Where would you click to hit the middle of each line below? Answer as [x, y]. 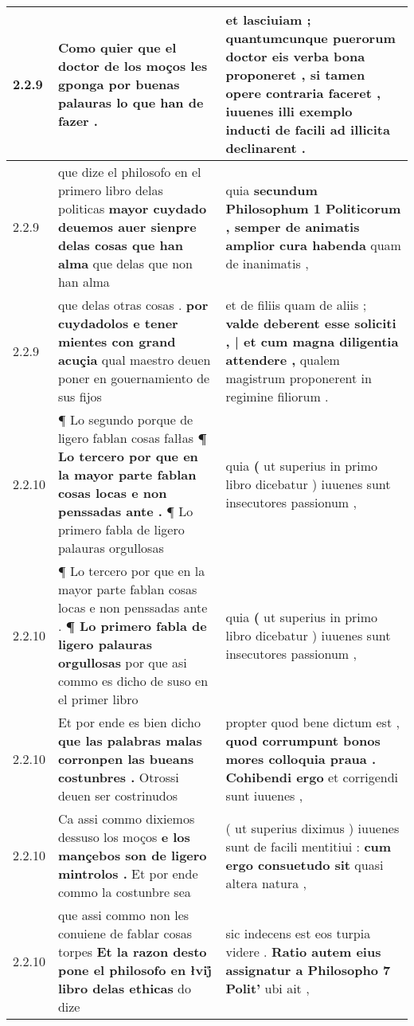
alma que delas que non [125, 263]
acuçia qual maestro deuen [134, 360]
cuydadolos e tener [118, 323]
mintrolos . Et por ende [128, 873]
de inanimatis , [267, 263]
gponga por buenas [119, 84]
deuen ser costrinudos [118, 795]
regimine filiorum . [277, 396]
